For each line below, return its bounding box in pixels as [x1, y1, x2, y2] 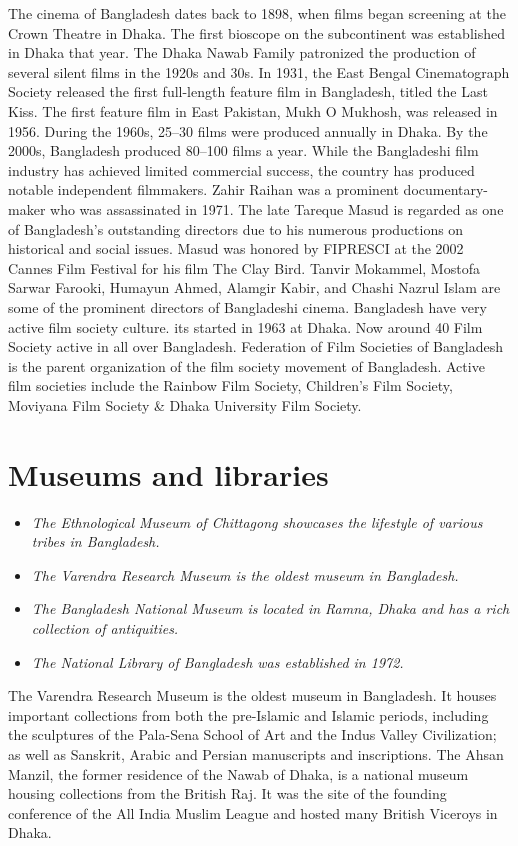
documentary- [403, 179, 489, 200]
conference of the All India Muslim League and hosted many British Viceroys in [8, 802, 498, 823]
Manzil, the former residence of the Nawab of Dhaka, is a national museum [8, 763, 469, 784]
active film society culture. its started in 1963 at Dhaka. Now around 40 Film [8, 316, 483, 337]
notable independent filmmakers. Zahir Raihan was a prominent [8, 179, 399, 200]
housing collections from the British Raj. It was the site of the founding [8, 783, 447, 804]
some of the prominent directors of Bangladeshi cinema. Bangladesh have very [8, 296, 487, 317]
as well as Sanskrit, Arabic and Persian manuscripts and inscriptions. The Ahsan [8, 743, 504, 764]
